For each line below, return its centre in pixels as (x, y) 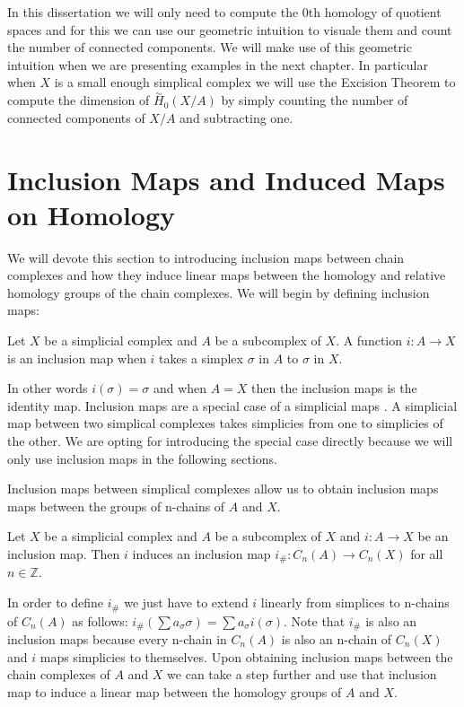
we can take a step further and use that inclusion (302, 674)
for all (427, 554)
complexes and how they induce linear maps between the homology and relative (227, 275)
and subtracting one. (236, 117)
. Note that (315, 620)
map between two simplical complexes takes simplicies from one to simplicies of (225, 423)
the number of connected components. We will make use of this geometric (210, 47)
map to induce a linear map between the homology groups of (175, 691)
